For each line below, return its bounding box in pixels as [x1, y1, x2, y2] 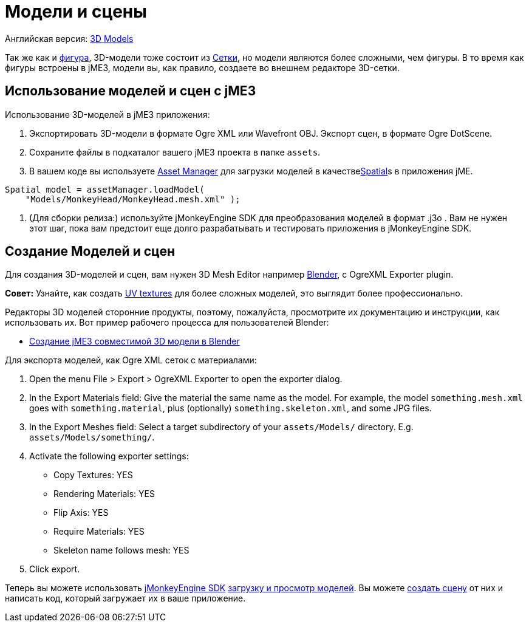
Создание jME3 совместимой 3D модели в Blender [29, 336, 240, 347]
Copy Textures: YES [53, 470, 133, 481]
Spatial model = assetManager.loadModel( [5, 184, 205, 194]
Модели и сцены [5, 1, 147, 22]
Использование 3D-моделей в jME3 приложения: [5, 109, 210, 120]
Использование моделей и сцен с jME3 [5, 83, 256, 99]
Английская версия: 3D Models [5, 33, 134, 44]
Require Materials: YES [53, 526, 145, 537]
